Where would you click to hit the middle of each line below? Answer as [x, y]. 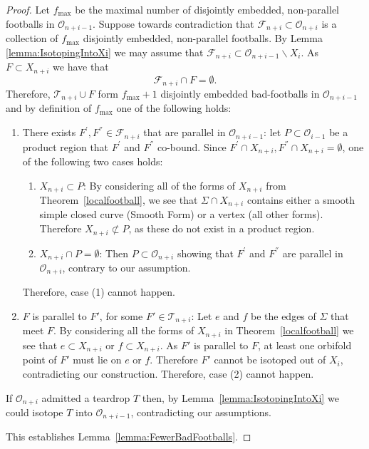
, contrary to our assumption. [126, 267]
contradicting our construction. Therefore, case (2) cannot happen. [168, 373]
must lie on [97, 360]
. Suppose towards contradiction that [173, 23]
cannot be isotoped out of [270, 360]
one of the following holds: [174, 108]
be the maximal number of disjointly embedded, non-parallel [207, 9]
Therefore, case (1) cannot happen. [99, 292]
